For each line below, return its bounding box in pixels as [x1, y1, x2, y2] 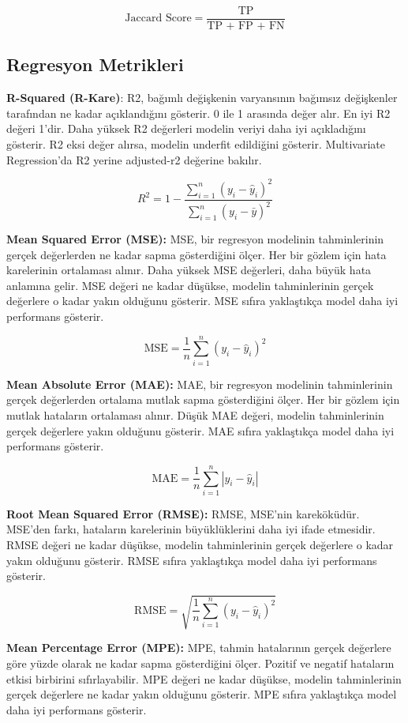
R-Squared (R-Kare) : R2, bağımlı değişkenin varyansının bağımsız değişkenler [6, 89, 398, 106]
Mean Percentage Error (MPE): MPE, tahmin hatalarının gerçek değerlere [6, 639, 391, 656]
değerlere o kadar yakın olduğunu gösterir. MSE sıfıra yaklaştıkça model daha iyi [6, 292, 399, 309]
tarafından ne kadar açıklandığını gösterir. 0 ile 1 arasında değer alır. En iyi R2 [6, 104, 391, 121]
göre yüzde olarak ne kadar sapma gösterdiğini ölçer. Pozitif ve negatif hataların [6, 655, 395, 671]
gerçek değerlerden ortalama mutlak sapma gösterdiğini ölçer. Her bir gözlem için [6, 391, 400, 408]
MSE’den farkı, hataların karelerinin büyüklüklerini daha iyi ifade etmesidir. [6, 521, 376, 537]
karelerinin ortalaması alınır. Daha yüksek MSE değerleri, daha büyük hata [6, 262, 372, 278]
